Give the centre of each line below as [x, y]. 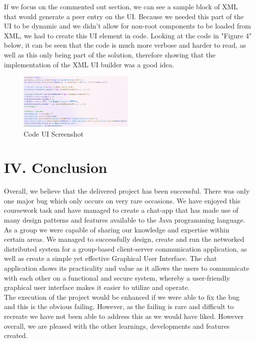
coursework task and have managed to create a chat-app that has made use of [121, 210]
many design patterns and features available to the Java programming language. [125, 220]
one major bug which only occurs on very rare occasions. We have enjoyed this [122, 200]
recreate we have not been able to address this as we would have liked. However [124, 316]
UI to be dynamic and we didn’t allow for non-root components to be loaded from [127, 26]
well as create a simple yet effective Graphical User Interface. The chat [111, 258]
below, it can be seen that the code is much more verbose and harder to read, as [125, 45]
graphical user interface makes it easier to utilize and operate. [97, 287]
